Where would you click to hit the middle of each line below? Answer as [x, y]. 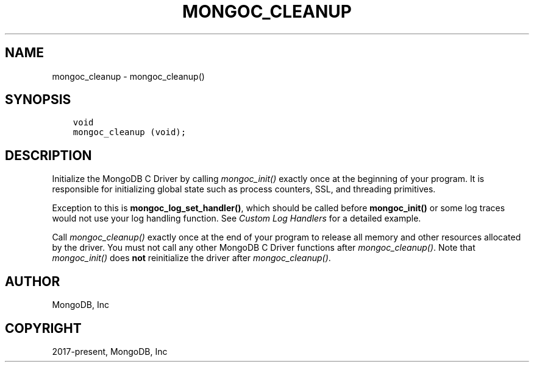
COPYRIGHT [43, 328]
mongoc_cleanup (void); [130, 132]
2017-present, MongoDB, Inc [110, 351]
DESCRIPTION [48, 155]
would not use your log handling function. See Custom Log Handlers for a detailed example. [237, 218]
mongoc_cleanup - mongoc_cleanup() [128, 76]
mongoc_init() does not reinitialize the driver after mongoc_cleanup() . [191, 258]
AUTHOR [33, 281]
